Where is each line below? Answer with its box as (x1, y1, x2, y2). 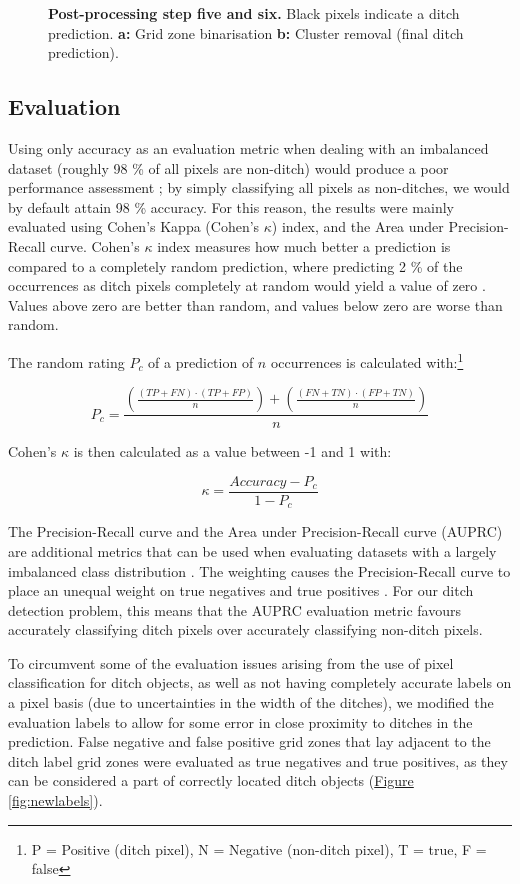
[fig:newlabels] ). (8, 790, 103, 811)
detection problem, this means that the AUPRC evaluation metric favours (8, 599, 461, 620)
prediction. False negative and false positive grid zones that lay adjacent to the (8, 731, 491, 752)
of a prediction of (148, 351, 254, 372)
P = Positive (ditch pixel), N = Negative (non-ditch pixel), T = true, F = (31, 838, 487, 859)
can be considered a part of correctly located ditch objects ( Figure (8, 770, 414, 791)
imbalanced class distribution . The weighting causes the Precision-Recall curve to (8, 560, 511, 581)
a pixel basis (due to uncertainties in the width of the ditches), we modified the (8, 692, 494, 713)
